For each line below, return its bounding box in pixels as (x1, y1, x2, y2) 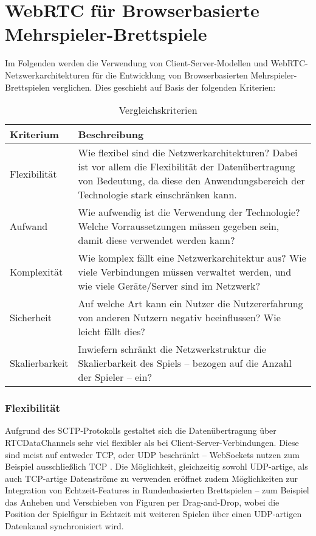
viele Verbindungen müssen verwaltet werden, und (78, 265, 292, 279)
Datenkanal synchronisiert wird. (5, 520, 124, 532)
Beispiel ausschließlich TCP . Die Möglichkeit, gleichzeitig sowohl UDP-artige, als (5, 460, 308, 473)
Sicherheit (10, 310, 52, 325)
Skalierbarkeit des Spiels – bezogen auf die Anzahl (78, 356, 292, 371)
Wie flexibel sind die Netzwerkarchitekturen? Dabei (78, 145, 298, 160)
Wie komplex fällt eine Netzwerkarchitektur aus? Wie (78, 251, 306, 265)
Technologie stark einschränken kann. (78, 187, 237, 202)
